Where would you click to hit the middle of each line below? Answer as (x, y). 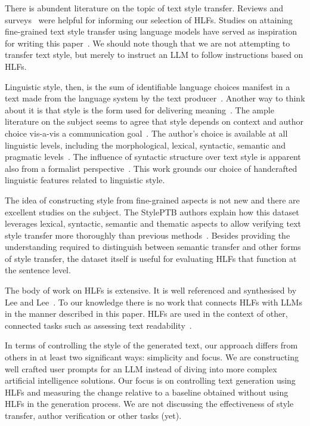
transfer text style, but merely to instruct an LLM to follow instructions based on (154, 55)
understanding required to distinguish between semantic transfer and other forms (153, 247)
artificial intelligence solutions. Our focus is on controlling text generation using (150, 380)
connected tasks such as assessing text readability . (98, 325)
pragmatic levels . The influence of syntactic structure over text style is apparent (153, 157)
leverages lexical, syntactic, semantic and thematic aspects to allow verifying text (153, 223)
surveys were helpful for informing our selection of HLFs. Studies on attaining (149, 19)
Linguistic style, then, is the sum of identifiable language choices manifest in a (148, 86)
